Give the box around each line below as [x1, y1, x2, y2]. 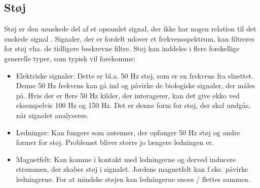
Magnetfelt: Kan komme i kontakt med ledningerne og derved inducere [16, 154, 236, 164]
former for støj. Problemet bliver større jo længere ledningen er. [16, 137, 214, 147]
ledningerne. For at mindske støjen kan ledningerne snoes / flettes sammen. [16, 173, 250, 184]
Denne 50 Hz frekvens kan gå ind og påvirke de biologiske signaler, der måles [16, 80, 255, 91]
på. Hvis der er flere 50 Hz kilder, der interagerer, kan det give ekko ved [16, 90, 240, 100]
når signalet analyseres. [16, 109, 89, 120]
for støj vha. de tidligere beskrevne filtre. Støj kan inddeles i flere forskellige [4, 43, 240, 54]
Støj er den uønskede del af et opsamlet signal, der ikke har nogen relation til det [4, 23, 256, 34]
